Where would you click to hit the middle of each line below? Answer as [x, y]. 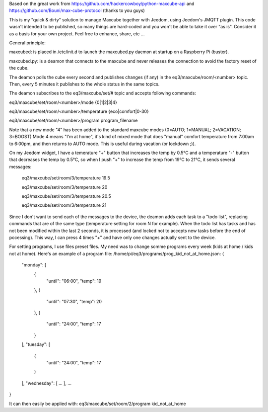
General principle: [27, 43]
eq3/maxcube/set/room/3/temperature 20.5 [66, 196]
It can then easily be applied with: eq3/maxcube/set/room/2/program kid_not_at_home [98, 404]
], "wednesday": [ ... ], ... [47, 383]
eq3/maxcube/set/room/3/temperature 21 [64, 205]
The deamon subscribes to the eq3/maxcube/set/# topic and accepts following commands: [102, 93]
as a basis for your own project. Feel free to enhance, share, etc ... [77, 34]
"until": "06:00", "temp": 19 [74, 281]
